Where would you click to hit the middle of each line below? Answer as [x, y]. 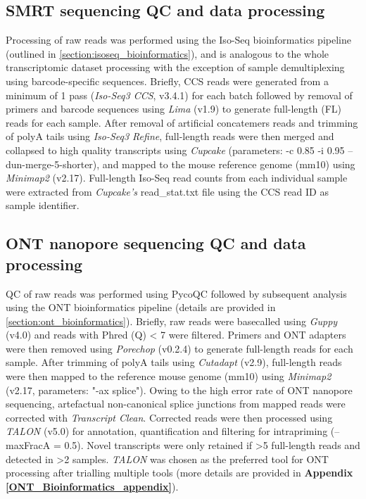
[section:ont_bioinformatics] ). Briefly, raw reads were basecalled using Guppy [172, 321]
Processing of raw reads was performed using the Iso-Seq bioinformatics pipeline [178, 40]
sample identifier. [43, 205]
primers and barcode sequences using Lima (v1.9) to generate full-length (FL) [174, 109]
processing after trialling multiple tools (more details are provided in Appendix [179, 473]
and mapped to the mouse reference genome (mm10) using [229, 164]
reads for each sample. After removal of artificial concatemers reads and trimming [182, 122]
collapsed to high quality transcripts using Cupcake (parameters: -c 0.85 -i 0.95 [175, 150]
